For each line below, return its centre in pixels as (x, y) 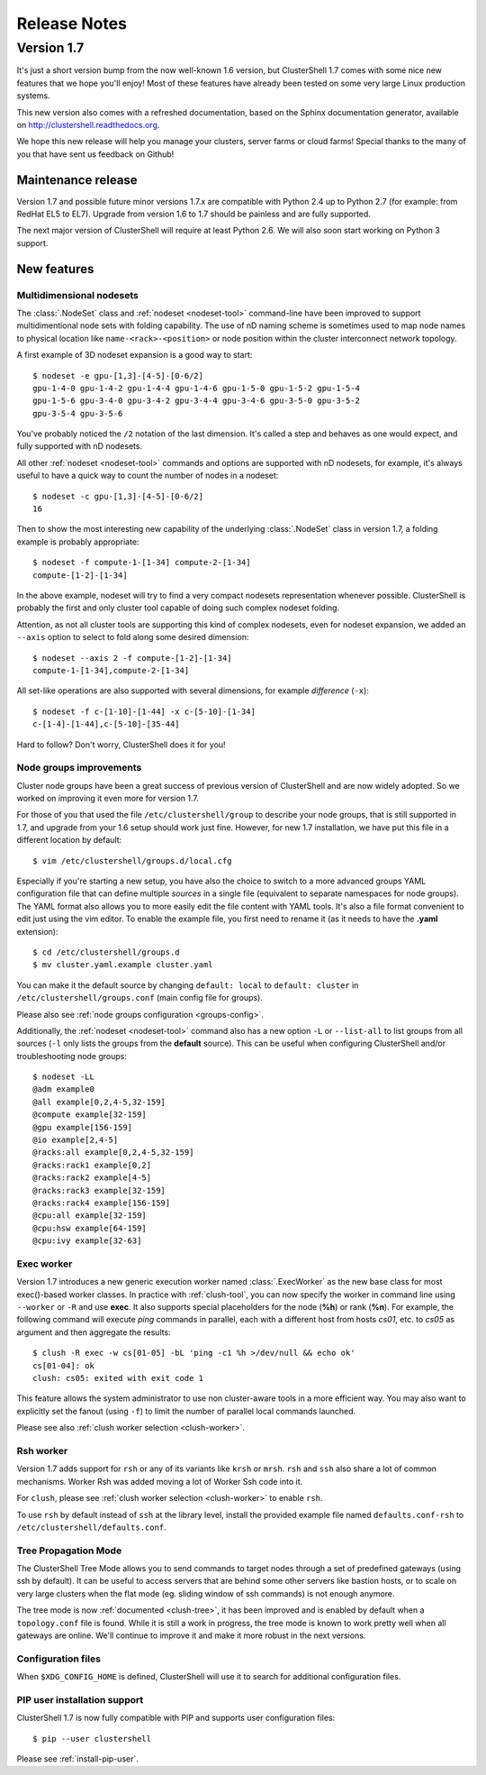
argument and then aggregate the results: (94, 1332)
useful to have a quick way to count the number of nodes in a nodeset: (148, 476)
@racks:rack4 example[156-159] (102, 1203)
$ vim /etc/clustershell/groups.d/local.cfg (133, 860)
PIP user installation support (80, 1699)
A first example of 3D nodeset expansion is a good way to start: (135, 355)
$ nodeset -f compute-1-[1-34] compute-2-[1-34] (142, 563)
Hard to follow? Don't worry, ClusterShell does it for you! (121, 745)
